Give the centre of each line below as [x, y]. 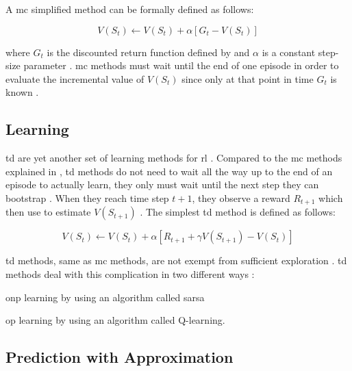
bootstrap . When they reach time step [87, 197]
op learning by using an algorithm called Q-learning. [115, 320]
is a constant [289, 52]
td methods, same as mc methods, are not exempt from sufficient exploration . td [176, 260]
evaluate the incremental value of [75, 78]
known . [22, 92]
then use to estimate [48, 212]
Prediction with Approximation [120, 357]
